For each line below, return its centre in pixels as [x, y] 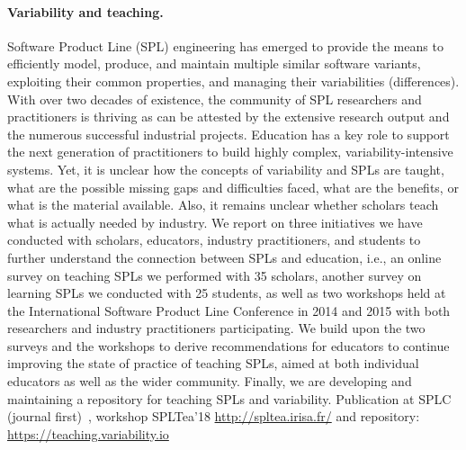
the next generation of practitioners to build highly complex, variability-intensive [230, 152]
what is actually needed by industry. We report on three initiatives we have [215, 222]
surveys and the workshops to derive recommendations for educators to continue [229, 345]
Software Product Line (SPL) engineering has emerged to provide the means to [225, 45]
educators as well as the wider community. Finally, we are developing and [210, 381]
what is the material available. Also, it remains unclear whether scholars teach [223, 205]
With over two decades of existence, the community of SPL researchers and [215, 99]
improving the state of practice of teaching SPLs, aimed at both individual [213, 363]
